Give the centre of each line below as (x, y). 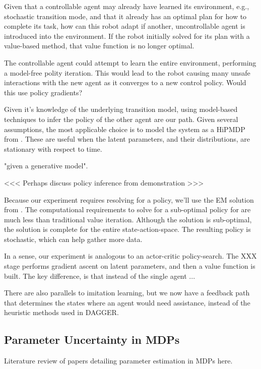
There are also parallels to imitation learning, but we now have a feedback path (127, 293)
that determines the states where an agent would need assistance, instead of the (127, 302)
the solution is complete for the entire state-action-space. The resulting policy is (127, 229)
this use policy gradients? (43, 92)
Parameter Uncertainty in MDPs (92, 340)
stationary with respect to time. (53, 148)
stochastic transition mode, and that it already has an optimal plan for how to (125, 16)
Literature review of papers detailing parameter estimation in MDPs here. (118, 361)
